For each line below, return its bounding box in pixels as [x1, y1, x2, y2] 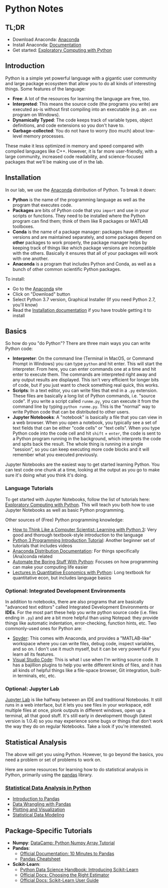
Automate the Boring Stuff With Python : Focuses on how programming [12, 559, 158, 565]
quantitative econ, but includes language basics [12, 575, 112, 581]
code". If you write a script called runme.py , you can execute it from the [12, 398, 159, 404]
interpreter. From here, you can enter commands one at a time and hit [12, 366, 156, 372]
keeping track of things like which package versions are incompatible [12, 245, 156, 251]
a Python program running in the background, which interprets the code [12, 436, 161, 442]
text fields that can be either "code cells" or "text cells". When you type [12, 425, 160, 431]
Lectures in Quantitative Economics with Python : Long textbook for [12, 569, 151, 575]
